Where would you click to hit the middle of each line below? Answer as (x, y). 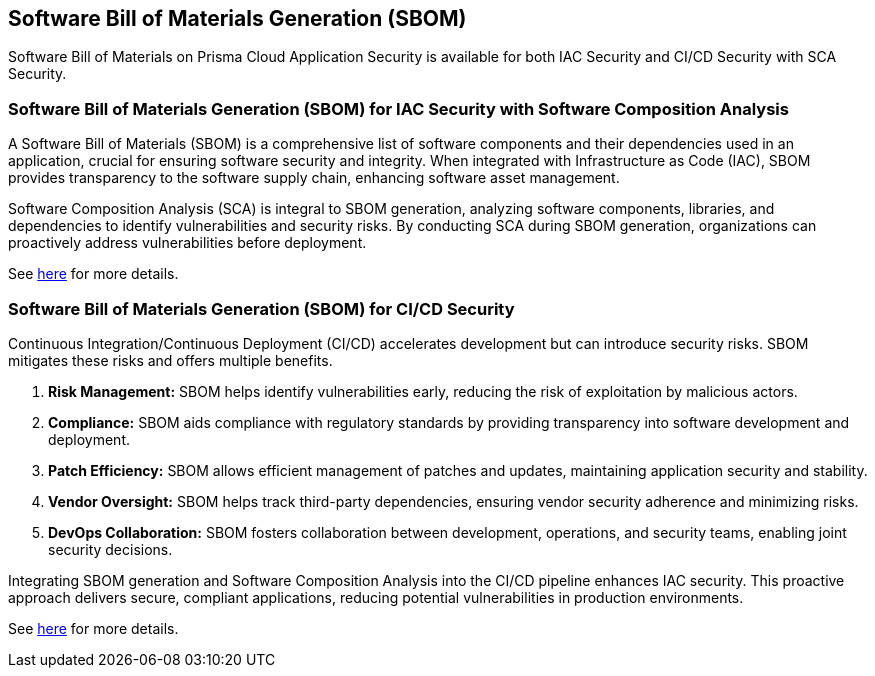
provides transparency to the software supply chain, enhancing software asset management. (314, 178)
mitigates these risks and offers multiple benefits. (170, 360)
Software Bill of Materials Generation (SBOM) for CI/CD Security (261, 308)
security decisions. (110, 549)
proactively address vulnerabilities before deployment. (187, 243)
